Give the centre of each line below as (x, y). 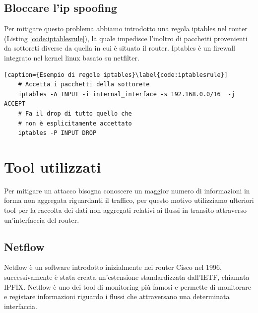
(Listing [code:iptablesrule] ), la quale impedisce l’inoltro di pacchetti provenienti (126, 38)
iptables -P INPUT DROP (57, 133)
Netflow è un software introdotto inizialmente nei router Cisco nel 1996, (113, 267)
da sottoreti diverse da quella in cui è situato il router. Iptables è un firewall (120, 48)
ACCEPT (15, 104)
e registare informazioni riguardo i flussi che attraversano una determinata (117, 296)
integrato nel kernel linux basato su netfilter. (72, 57)
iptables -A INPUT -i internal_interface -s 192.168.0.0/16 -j (127, 94)
